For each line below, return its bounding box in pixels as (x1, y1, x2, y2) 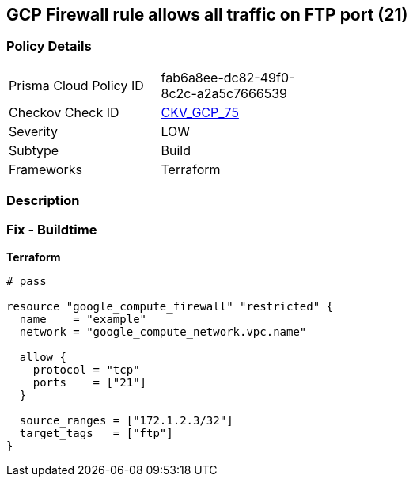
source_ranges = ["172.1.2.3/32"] (19, 413, 233, 427)
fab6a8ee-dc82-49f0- (161, 69, 295, 86)
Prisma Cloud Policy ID (9, 77, 144, 93)
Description (6, 192, 80, 209)
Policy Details (6, 38, 92, 55)
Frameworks (9, 161, 82, 177)
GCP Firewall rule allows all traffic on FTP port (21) (6, 5, 408, 25)
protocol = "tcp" (32, 363, 140, 376)
